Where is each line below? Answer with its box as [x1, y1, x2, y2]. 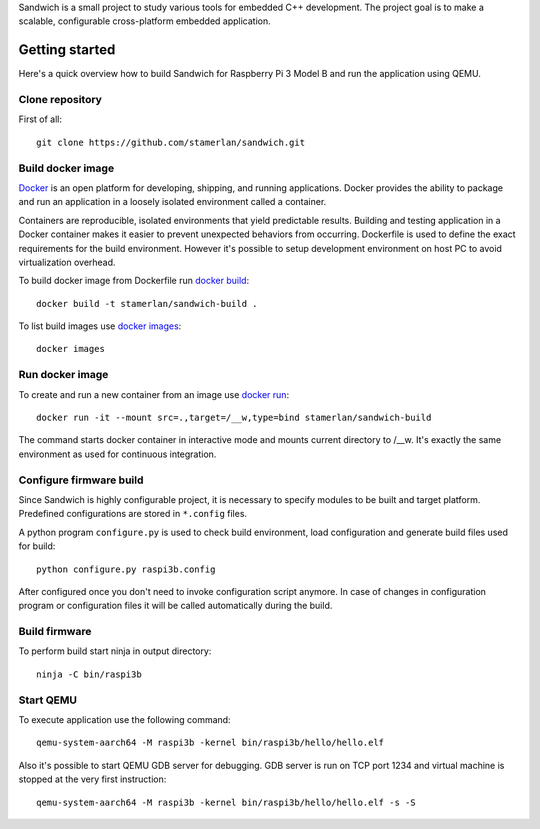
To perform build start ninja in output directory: [18, 645, 212, 657]
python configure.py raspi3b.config [36, 563, 216, 575]
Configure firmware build [18, 473, 144, 487]
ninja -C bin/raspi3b [36, 668, 142, 680]
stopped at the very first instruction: [18, 773, 167, 785]
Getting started [18, 41, 116, 59]
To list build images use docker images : [18, 320, 182, 332]
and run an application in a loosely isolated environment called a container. [18, 196, 327, 208]
